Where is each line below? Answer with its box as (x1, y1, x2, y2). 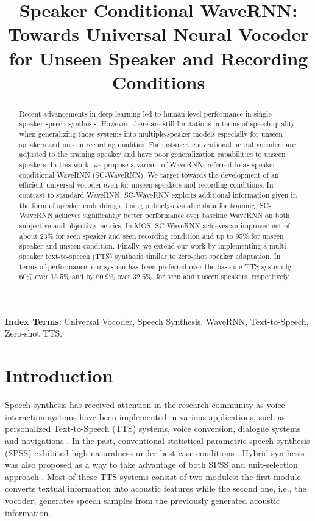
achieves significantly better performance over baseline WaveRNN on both (55, 210, 290, 220)
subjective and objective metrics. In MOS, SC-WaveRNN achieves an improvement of (19, 220, 290, 230)
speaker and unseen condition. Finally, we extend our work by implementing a (19, 241, 267, 251)
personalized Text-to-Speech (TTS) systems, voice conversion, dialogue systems (5, 422, 301, 435)
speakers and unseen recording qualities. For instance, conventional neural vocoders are (19, 139, 296, 149)
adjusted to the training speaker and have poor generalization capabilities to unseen (19, 149, 286, 159)
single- (253, 108, 274, 118)
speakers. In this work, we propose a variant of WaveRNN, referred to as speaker (19, 159, 276, 170)
